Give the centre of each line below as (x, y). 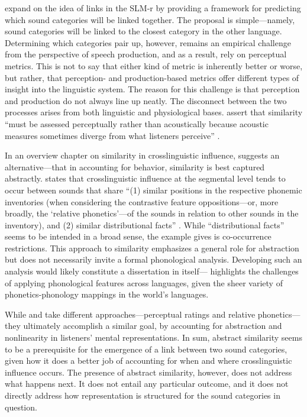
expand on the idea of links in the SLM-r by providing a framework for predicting (153, 8)
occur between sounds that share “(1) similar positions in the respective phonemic (153, 190)
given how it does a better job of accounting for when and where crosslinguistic (148, 361)
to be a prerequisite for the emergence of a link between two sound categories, (146, 349)
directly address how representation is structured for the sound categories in (143, 395)
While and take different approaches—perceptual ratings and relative (130, 314)
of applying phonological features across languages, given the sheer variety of (144, 282)
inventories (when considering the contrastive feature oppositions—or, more (142, 201)
